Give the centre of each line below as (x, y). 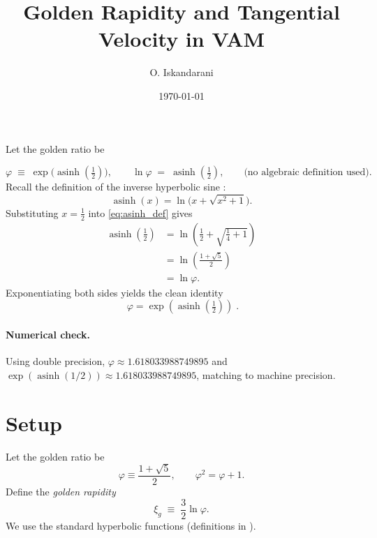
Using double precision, (56, 361)
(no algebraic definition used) (306, 173)
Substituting (32, 212)
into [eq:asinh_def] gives (140, 212)
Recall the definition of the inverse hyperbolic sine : (116, 187)
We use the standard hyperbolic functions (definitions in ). (131, 525)
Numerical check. (48, 334)
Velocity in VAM (182, 39)
